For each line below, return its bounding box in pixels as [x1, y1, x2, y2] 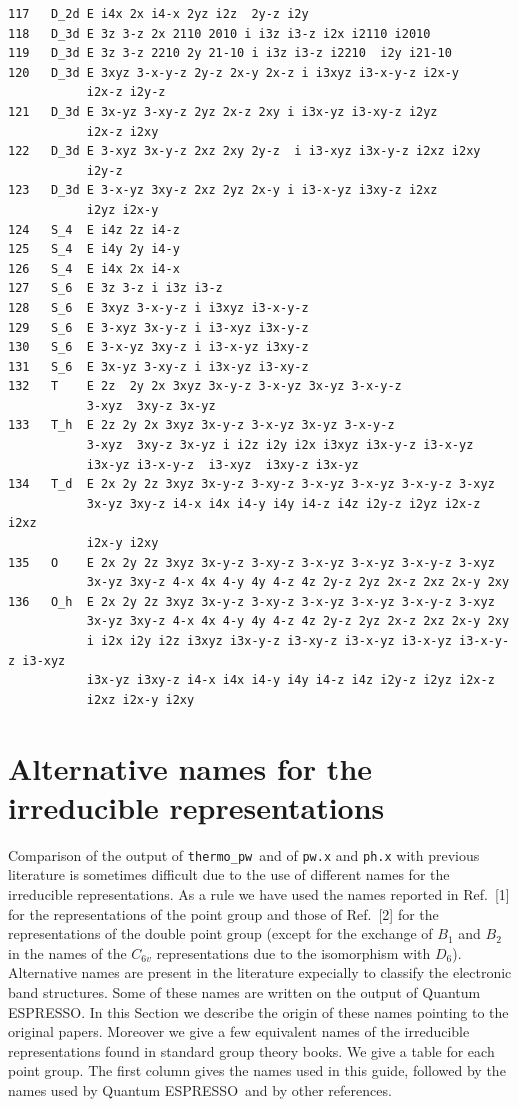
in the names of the [8, 942, 127, 963]
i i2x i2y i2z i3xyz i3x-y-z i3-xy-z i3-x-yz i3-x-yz [86, 634, 452, 648]
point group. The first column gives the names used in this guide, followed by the [8, 1060, 506, 1081]
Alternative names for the [8, 747, 373, 788]
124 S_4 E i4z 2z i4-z [8, 222, 180, 237]
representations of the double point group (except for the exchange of [8, 923, 433, 944]
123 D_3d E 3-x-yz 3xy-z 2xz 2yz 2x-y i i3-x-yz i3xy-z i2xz [8, 183, 438, 198]
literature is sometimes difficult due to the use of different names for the [8, 864, 450, 885]
